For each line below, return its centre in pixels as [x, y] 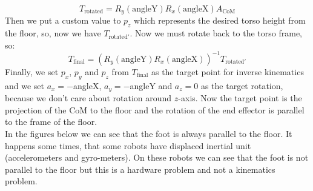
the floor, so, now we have [53, 33]
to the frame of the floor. [51, 122]
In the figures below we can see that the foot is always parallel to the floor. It [149, 133]
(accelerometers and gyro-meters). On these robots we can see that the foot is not [157, 157]
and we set [25, 85]
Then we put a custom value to [63, 20]
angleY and [151, 85]
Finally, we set [32, 71]
